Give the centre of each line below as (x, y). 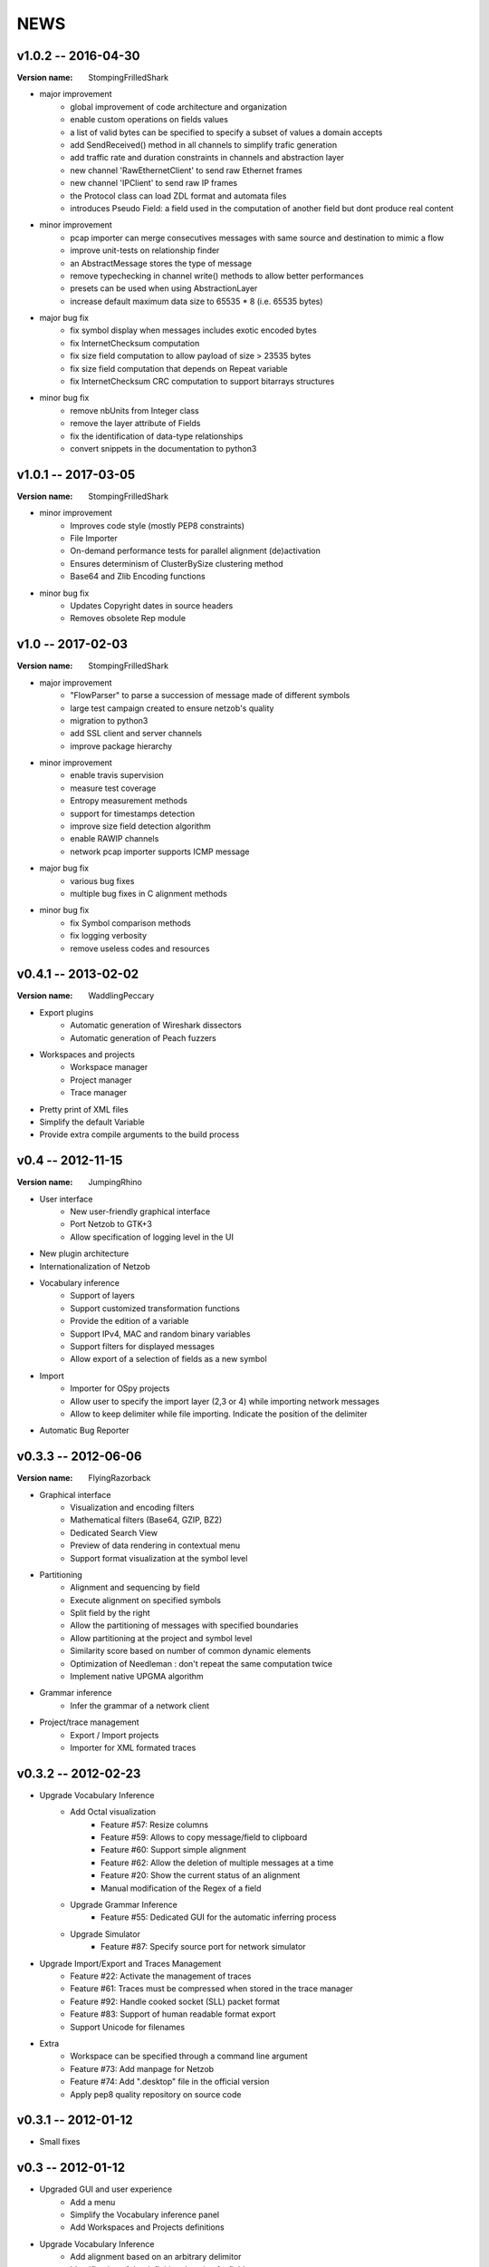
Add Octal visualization (113, 1812)
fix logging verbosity (109, 936)
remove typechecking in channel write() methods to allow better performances (217, 276)
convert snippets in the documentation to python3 (163, 448)
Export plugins (67, 1012)
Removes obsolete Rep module (128, 618)
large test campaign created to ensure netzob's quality (172, 708)
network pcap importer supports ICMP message (160, 851)
